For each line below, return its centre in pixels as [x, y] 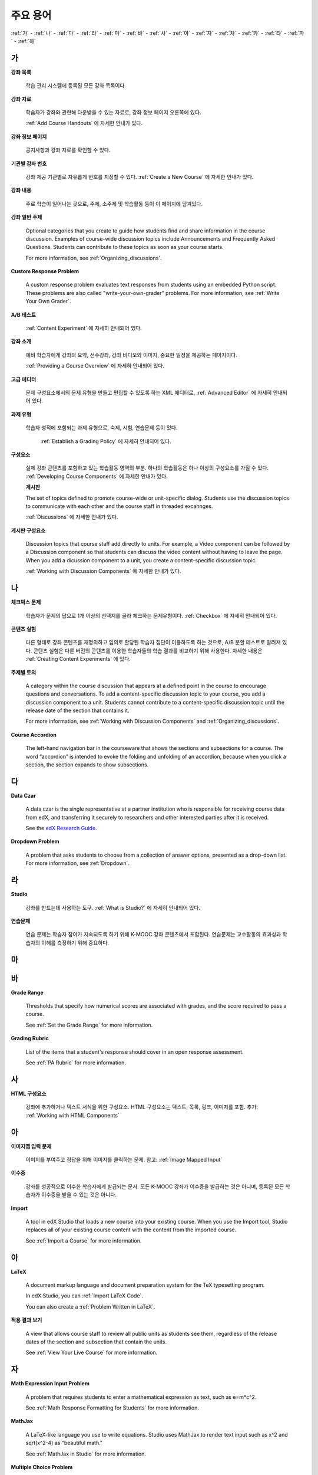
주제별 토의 [24, 672]
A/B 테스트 [24, 314]
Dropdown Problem [35, 841]
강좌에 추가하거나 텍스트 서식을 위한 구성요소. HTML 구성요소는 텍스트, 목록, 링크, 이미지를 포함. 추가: [142, 1107]
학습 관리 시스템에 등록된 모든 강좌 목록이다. [76, 86]
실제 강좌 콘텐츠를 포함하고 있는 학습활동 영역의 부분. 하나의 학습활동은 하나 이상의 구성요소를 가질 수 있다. [147, 468]
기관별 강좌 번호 [29, 163]
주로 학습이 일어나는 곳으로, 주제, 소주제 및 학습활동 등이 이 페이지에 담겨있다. [114, 204]
